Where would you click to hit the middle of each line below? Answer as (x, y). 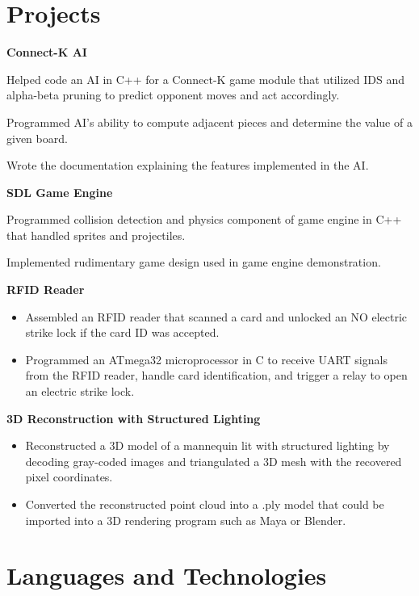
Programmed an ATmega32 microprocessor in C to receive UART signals (206, 359)
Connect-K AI (47, 52)
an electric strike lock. (80, 391)
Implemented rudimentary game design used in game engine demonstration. (194, 262)
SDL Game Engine (60, 192)
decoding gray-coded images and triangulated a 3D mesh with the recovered (214, 461)
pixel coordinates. (69, 477)
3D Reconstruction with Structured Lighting (134, 418)
